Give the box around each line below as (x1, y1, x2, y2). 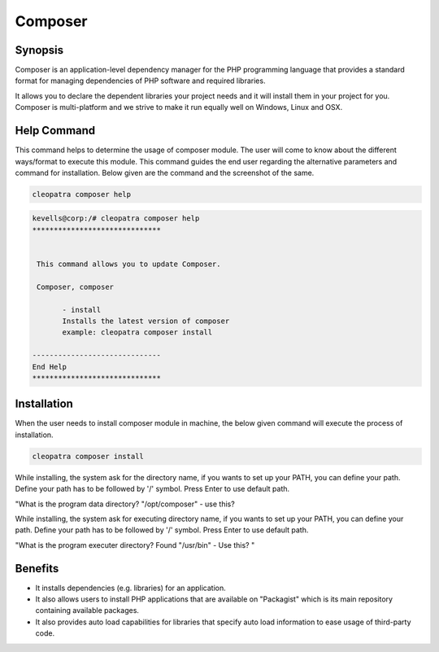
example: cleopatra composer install (62, 328, 213, 337)
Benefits (15, 562, 59, 575)
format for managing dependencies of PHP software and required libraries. (15, 76, 266, 85)
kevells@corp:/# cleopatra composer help (32, 214, 200, 223)
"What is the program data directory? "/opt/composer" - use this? (15, 499, 235, 509)
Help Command (15, 124, 96, 138)
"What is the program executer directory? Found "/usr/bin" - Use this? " (15, 540, 255, 549)
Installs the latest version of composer (62, 317, 230, 326)
